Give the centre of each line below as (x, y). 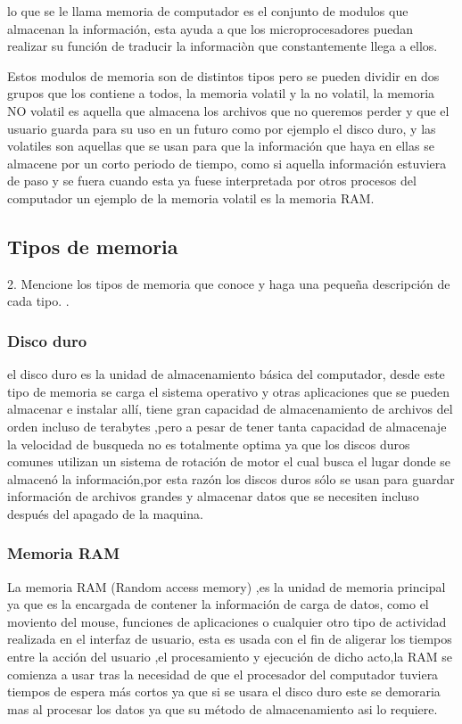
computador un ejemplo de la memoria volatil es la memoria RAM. (191, 197)
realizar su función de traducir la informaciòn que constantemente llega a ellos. (223, 46)
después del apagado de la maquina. (105, 513)
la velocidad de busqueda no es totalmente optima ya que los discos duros (209, 444)
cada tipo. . (38, 301)
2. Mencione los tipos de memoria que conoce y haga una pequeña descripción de (229, 283)
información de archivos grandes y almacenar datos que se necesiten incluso (213, 496)
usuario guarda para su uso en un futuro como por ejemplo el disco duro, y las (222, 128)
